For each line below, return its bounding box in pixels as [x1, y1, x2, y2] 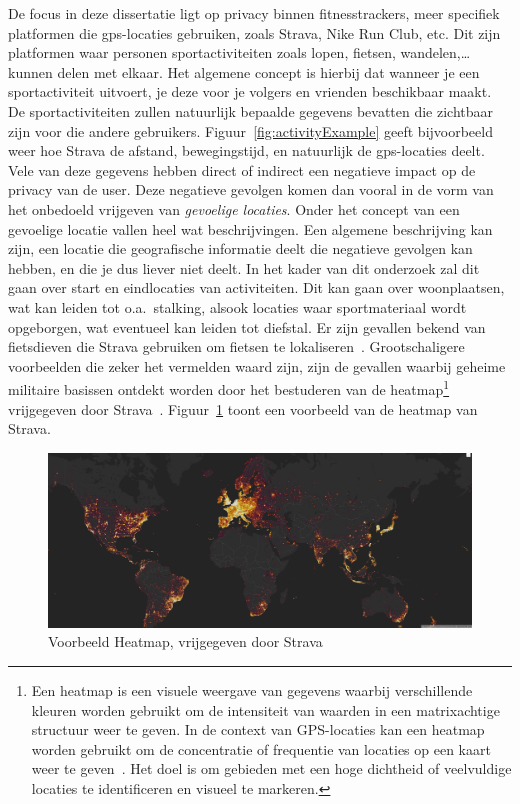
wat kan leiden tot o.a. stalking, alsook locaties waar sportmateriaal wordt [8, 296, 467, 317]
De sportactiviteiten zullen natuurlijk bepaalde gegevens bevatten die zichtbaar [8, 100, 494, 121]
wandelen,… [400, 42, 471, 63]
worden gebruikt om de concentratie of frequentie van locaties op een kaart [31, 738, 491, 759]
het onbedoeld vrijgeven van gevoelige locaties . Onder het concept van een [8, 198, 460, 219]
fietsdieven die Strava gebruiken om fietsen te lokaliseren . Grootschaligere [8, 336, 465, 357]
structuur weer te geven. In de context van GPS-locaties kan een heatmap [31, 719, 485, 740]
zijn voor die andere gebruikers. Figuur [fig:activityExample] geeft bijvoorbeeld [8, 120, 493, 141]
